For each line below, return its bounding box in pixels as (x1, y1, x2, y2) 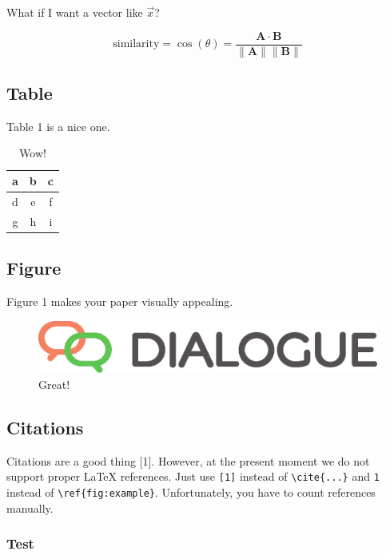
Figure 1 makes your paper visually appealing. (6, 293, 233, 310)
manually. (6, 499, 54, 516)
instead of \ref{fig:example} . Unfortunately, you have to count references (6, 484, 376, 501)
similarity (113, 38, 160, 50)
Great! (38, 376, 70, 393)
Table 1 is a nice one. (6, 117, 110, 134)
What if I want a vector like (6, 4, 143, 20)
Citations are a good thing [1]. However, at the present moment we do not (6, 452, 370, 469)
